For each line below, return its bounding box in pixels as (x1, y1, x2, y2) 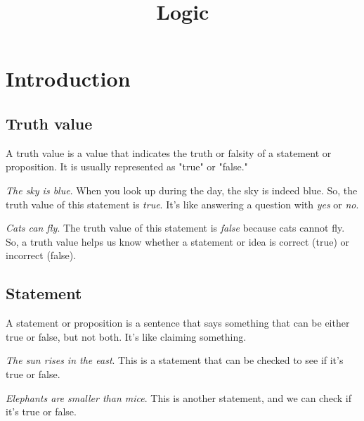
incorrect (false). (6, 248, 77, 263)
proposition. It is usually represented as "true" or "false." (6, 159, 248, 174)
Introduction (6, 64, 131, 93)
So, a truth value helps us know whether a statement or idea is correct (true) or (6, 234, 349, 249)
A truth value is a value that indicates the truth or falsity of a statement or (6, 145, 332, 160)
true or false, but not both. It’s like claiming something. (6, 329, 247, 344)
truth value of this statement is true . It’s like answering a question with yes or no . (6, 196, 359, 211)
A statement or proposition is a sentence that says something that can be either (6, 315, 350, 330)
